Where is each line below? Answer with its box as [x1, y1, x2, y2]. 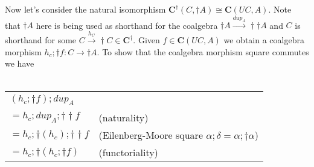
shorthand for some [5, 34, 77, 46]
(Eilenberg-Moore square [98, 127, 203, 142]
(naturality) [98, 110, 149, 124]
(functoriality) [98, 145, 158, 159]
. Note [268, 3, 292, 15]
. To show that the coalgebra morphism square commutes [97, 45, 309, 58]
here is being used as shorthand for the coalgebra [36, 19, 218, 31]
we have [5, 57, 34, 70]
